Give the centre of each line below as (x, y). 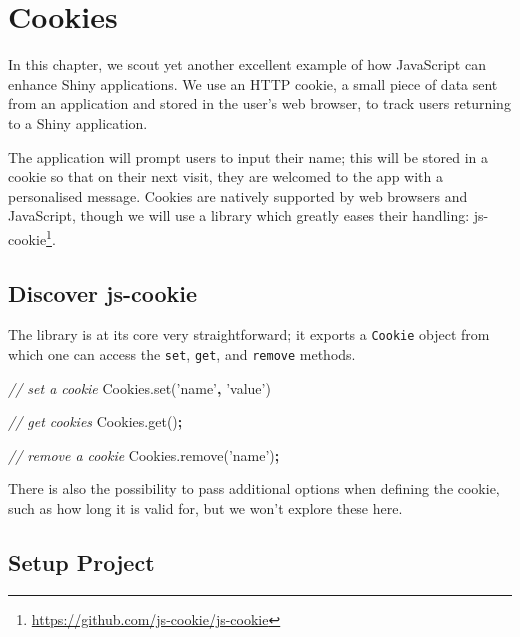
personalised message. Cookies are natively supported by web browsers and (238, 195)
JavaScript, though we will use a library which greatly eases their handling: (239, 215)
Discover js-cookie (103, 292)
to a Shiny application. (78, 122)
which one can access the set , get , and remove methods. (182, 353)
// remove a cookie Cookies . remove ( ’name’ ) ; (144, 454)
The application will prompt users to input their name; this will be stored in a (248, 156)
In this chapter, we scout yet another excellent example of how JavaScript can (247, 64)
